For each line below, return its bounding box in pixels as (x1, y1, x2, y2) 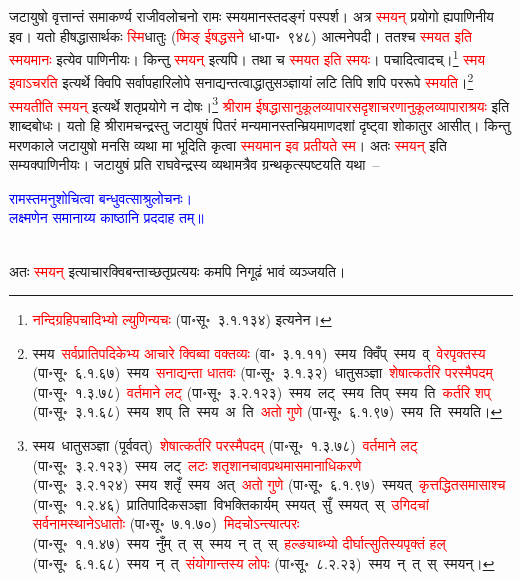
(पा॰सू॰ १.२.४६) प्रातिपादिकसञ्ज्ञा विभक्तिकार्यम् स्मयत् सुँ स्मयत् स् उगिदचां (32, 493, 429, 514)
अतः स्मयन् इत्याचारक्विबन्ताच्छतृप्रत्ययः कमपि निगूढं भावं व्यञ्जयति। (9, 260, 346, 281)
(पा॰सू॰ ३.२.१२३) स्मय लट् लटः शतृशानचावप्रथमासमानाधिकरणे (32, 454, 362, 475)
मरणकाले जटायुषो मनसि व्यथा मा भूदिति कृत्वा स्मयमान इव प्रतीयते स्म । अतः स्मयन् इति (9, 134, 447, 155)
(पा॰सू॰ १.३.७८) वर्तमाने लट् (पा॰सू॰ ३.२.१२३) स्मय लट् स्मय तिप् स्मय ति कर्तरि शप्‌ (32, 381, 491, 402)
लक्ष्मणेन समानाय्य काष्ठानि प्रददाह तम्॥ (9, 207, 204, 228)
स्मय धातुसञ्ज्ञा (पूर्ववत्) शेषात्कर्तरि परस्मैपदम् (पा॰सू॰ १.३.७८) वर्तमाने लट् (32, 435, 418, 456)
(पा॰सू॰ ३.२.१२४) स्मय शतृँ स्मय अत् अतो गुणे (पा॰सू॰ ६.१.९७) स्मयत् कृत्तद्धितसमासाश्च (32, 474, 506, 495)
